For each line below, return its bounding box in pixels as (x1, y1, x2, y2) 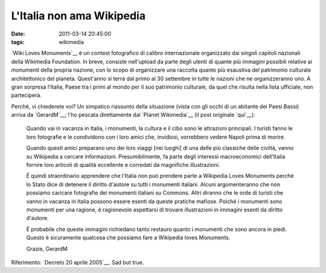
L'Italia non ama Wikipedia (11, 9, 146, 22)
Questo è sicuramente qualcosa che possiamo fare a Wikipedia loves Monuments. (26, 234, 231, 241)
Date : (11, 30, 25, 37)
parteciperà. (11, 92, 42, 99)
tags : (11, 38, 25, 45)
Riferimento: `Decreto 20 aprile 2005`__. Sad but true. (11, 259, 144, 266)
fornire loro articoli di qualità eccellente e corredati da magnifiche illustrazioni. (26, 162, 220, 169)
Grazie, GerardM (26, 245, 68, 253)
